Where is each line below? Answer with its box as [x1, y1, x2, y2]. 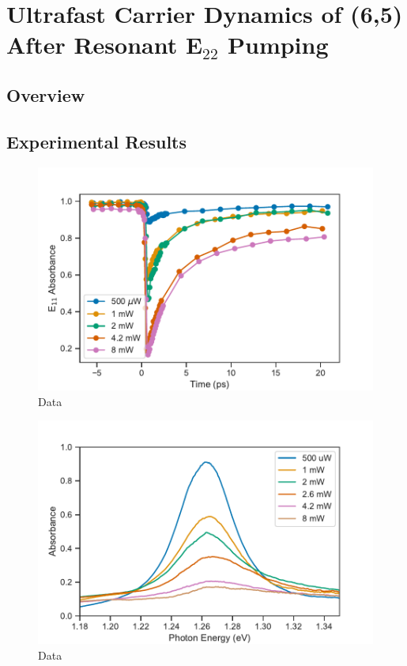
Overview [6, 82, 85, 107]
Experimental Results [6, 129, 187, 153]
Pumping [227, 28, 329, 61]
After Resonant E [6, 28, 203, 61]
